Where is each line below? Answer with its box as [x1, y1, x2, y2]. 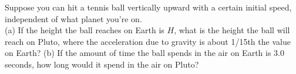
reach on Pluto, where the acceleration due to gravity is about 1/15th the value [5, 35, 291, 47]
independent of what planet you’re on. [5, 12, 142, 24]
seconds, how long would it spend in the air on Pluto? [5, 58, 199, 70]
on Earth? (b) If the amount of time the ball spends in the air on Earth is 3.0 [5, 47, 284, 59]
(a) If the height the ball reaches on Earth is [5, 24, 164, 36]
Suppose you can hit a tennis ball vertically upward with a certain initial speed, [5, 1, 292, 13]
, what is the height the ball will [174, 24, 290, 36]
